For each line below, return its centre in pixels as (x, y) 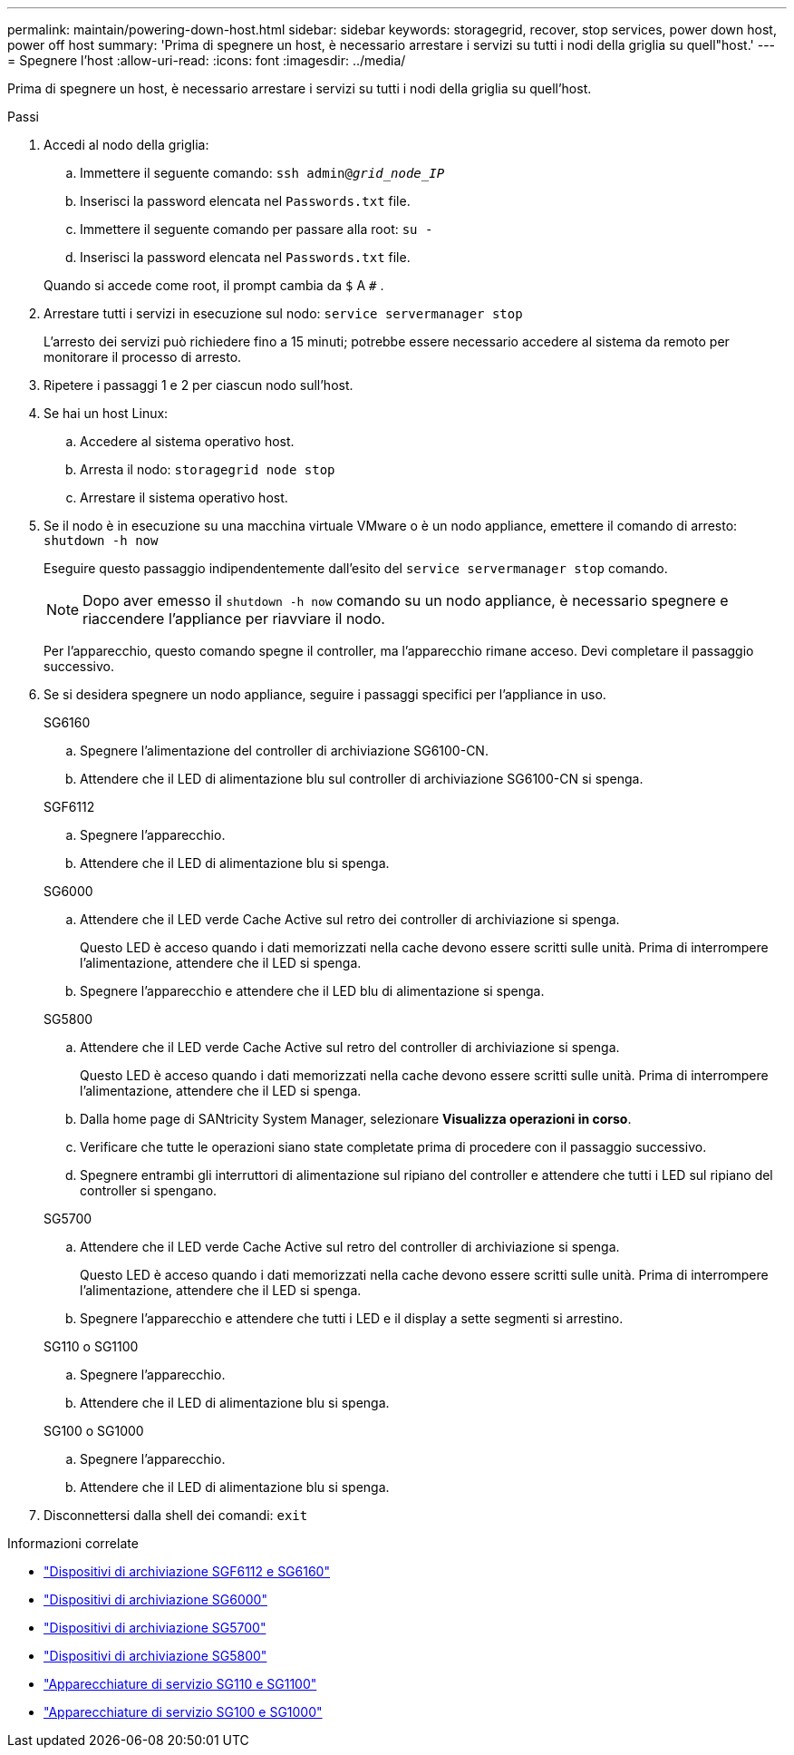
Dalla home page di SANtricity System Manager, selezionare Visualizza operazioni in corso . (356, 1119)
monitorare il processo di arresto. (143, 357)
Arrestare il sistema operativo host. (184, 497)
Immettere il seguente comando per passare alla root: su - (257, 229)
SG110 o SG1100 (91, 1346)
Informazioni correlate (73, 1543)
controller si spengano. (149, 1190)
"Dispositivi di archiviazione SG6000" (155, 1599)
